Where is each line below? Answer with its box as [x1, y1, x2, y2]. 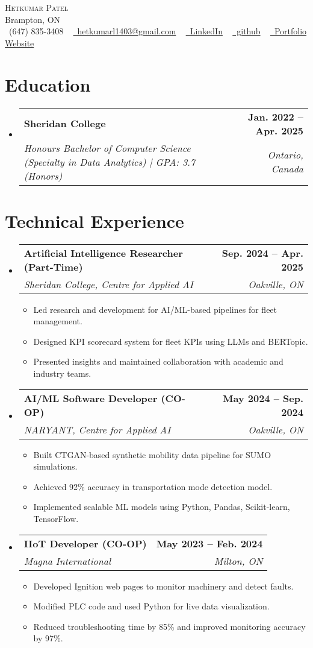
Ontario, [267, 148, 303, 162]
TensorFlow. [33, 512, 79, 524]
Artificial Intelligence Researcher [23, 245, 183, 260]
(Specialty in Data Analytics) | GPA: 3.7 [23, 154, 196, 169]
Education [5, 72, 91, 96]
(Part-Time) [23, 259, 83, 274]
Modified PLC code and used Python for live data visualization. [33, 600, 270, 612]
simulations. [33, 460, 78, 473]
